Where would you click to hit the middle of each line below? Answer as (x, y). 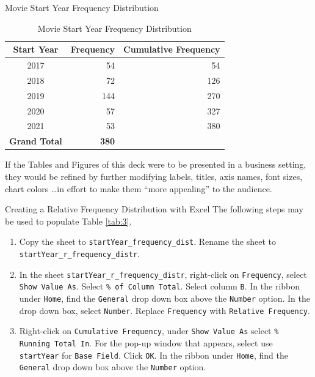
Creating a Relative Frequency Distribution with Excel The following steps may (154, 209)
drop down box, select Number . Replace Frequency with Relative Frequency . (165, 310)
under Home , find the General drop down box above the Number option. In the (165, 298)
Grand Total (36, 141)
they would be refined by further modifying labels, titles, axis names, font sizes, (154, 176)
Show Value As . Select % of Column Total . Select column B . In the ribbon (160, 286)
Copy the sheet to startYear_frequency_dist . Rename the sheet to (148, 241)
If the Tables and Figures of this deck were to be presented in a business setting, (156, 164)
